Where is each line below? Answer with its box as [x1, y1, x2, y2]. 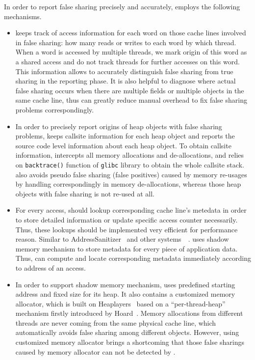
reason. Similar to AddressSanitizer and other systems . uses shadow [15, 234, 229, 244]
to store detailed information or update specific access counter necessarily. [15, 214, 238, 224]
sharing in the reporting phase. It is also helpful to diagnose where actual [15, 76, 236, 86]
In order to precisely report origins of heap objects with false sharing [15, 121, 222, 131]
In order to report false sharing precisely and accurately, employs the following [4, 1, 240, 11]
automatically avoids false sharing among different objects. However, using [15, 327, 239, 337]
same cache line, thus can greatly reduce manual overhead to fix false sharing [15, 95, 247, 105]
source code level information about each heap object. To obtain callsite [15, 140, 231, 150]
